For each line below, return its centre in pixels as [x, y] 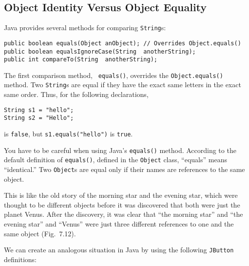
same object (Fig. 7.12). [40, 233]
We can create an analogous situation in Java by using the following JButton [119, 250]
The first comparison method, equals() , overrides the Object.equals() [114, 75]
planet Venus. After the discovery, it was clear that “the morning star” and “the [124, 214]
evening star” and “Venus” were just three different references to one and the [119, 224]
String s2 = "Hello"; [39, 118]
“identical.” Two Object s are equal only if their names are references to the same [124, 169]
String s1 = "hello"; [39, 110]
